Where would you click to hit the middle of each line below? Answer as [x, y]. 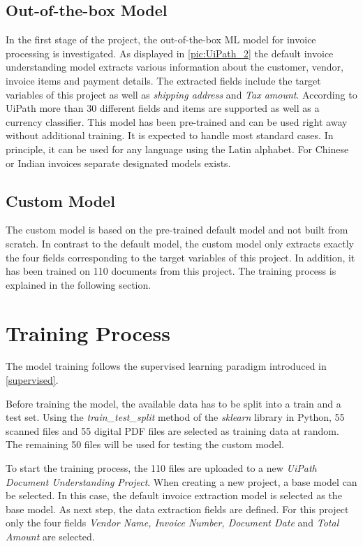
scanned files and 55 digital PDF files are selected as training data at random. [172, 430]
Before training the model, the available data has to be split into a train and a [173, 403]
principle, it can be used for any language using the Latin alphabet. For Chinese [177, 149]
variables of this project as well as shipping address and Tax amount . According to [181, 94]
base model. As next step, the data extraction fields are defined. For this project [177, 509]
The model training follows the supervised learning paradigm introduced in [166, 366]
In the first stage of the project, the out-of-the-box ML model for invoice [161, 39]
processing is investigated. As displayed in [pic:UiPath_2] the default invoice [170, 53]
